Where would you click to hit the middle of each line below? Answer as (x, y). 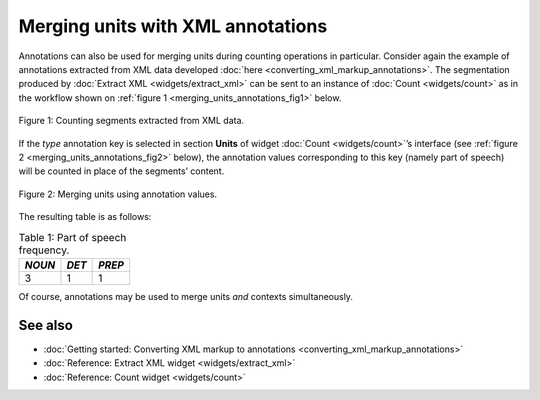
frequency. (44, 250)
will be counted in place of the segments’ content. (121, 171)
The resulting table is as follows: (85, 217)
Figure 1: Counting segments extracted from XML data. (131, 121)
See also (46, 325)
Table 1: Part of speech (72, 237)
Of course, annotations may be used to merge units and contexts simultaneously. (186, 296)
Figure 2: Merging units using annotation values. (118, 194)
